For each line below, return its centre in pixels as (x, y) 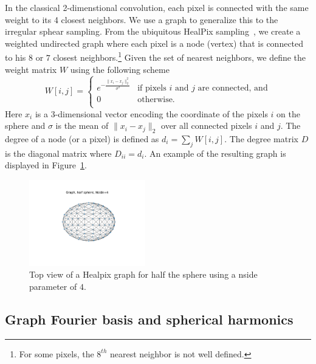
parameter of (53, 286)
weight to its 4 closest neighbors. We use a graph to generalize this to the (142, 19)
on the (288, 113)
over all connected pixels (207, 125)
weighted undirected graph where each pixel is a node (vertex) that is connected (154, 43)
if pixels (152, 88)
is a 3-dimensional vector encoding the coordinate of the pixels (151, 113)
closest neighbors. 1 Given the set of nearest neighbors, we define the (180, 57)
